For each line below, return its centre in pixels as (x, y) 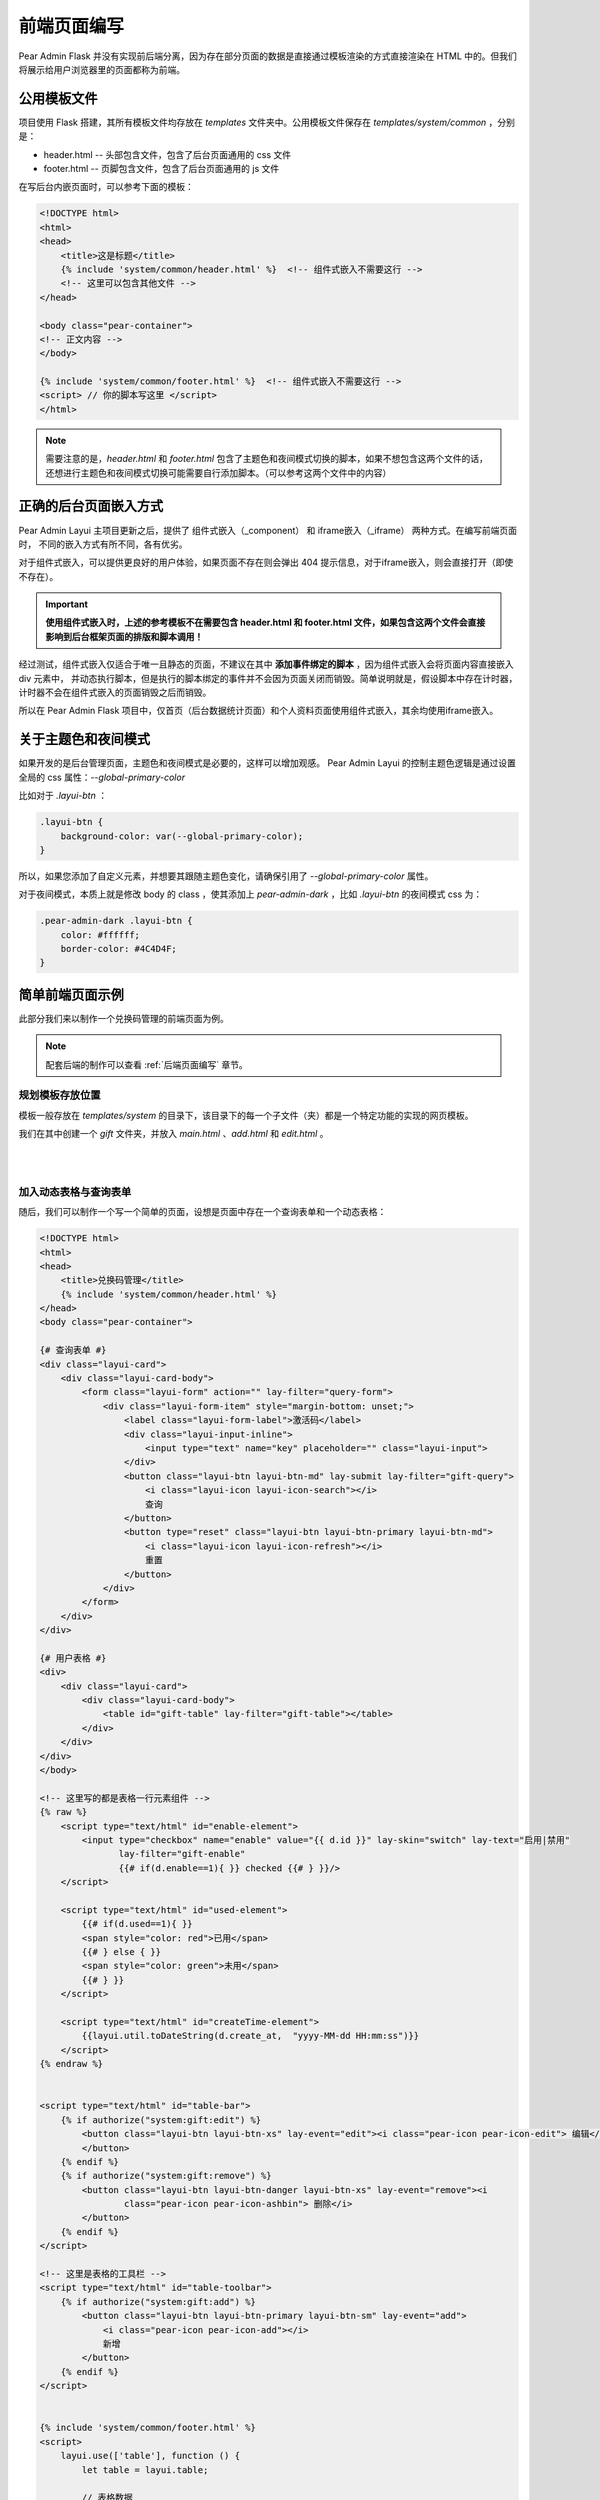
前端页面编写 (71, 26)
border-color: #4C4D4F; (118, 949)
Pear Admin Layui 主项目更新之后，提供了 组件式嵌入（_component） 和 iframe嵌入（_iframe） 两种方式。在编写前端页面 (268, 530)
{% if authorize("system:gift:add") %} (158, 2301)
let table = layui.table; (145, 2469)
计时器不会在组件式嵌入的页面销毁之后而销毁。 (115, 692)
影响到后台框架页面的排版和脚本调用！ (124, 636)
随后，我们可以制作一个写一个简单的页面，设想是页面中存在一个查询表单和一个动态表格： (202, 1212)
